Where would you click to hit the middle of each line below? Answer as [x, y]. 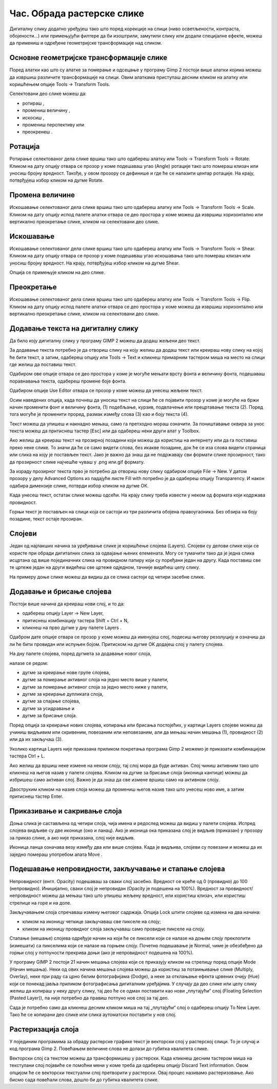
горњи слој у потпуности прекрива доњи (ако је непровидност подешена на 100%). [102, 953]
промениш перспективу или [53, 125]
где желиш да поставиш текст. [43, 364]
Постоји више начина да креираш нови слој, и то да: [67, 604]
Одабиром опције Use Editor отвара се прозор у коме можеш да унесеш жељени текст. [106, 391]
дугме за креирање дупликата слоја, [63, 694]
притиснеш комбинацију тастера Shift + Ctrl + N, [75, 620]
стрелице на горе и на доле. [41, 903]
